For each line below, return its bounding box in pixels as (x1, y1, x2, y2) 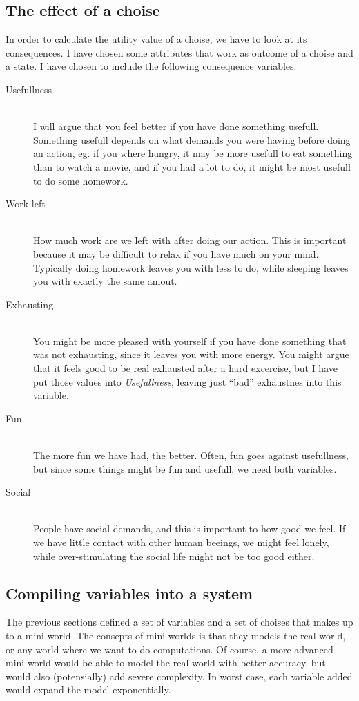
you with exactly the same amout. (33, 274, 177, 288)
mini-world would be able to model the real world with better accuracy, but (6, 655, 326, 670)
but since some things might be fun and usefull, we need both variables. (33, 461, 337, 476)
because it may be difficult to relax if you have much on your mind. (33, 246, 319, 261)
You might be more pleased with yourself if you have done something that (33, 333, 347, 348)
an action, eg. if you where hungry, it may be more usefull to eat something (33, 146, 353, 160)
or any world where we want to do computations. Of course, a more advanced (6, 642, 333, 656)
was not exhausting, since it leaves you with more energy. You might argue (33, 347, 349, 362)
